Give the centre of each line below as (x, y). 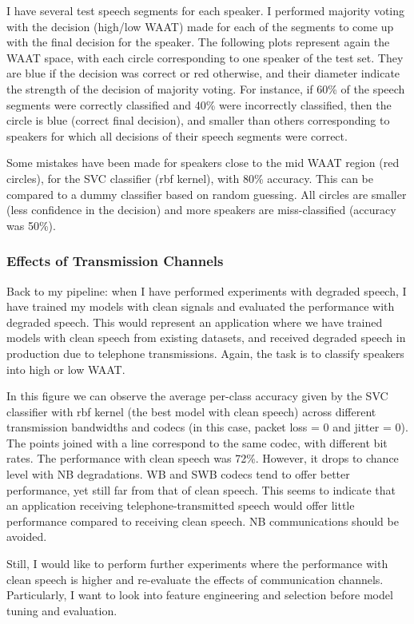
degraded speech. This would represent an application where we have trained (195, 322)
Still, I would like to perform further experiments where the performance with (197, 564)
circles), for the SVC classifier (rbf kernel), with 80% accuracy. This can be (190, 178)
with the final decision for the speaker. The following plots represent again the (198, 42)
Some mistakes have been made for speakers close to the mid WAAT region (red (203, 163)
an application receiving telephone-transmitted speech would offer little (181, 505)
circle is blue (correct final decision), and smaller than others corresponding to (198, 120)
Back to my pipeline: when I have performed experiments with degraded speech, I (207, 290)
